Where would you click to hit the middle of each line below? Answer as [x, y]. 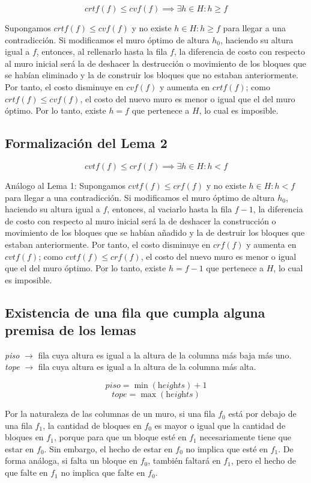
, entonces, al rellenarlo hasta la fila [102, 51]
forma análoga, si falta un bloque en [71, 460]
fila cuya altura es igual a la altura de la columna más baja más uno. [165, 355]
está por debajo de [262, 414]
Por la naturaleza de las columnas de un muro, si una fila [110, 414]
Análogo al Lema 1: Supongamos [65, 185]
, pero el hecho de [264, 460]
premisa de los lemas [71, 330]
